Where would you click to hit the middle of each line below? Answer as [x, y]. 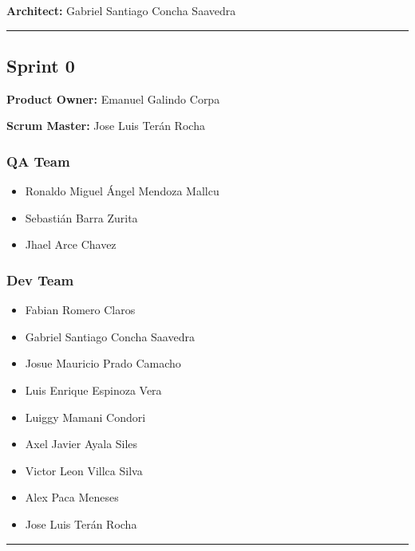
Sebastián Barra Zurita [81, 217]
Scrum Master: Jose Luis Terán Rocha [106, 126]
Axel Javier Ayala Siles [81, 444]
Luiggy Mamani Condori [85, 417]
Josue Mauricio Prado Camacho [103, 363]
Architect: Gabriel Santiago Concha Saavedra [121, 10]
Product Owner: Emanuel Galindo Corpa [113, 98]
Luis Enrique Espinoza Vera [93, 390]
